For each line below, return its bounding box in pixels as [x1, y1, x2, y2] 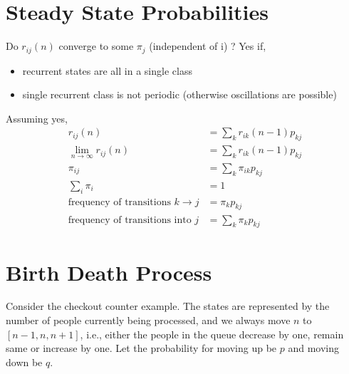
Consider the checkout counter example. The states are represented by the [6, 298, 330, 313]
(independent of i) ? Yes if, [149, 38, 266, 53]
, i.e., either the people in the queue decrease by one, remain [80, 326, 344, 341]
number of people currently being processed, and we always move [6, 313, 291, 328]
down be [6, 354, 43, 369]
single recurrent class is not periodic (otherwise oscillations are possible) [22, 87, 337, 102]
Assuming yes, [6, 110, 68, 125]
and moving [288, 341, 339, 355]
